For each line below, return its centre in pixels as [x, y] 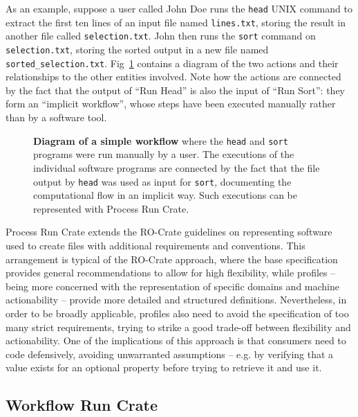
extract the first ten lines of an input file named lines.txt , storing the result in [176, 22]
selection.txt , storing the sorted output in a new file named [137, 49]
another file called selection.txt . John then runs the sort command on [161, 36]
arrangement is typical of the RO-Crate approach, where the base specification [172, 259]
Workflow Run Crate [82, 405]
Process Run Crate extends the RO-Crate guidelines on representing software [169, 232]
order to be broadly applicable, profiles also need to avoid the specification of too [177, 313]
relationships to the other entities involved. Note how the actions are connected [173, 77]
